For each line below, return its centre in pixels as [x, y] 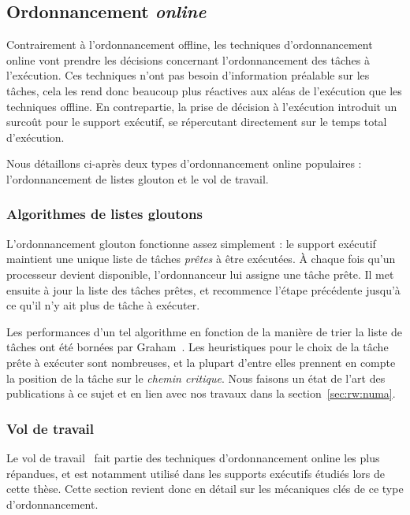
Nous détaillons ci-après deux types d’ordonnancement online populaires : [184, 163]
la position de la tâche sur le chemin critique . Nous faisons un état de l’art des [196, 378]
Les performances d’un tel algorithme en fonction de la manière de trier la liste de [204, 331]
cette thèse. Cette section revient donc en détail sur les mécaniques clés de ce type [205, 489]
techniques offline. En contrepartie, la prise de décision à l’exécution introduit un [202, 106]
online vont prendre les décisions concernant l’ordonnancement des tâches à [188, 59]
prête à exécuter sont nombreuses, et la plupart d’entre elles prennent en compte [201, 362]
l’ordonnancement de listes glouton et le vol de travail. [138, 178]
